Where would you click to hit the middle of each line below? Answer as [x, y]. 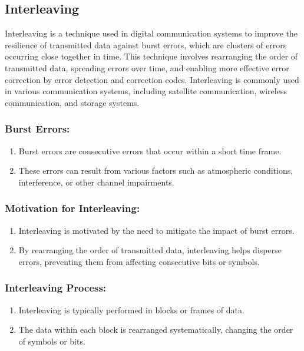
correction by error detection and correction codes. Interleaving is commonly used [152, 79]
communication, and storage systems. [72, 102]
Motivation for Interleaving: [72, 208]
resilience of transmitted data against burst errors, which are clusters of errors [146, 44]
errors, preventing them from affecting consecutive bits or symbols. [139, 261]
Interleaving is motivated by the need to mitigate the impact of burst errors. [156, 230]
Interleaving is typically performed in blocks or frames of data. [131, 309]
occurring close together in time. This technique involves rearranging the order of [151, 56]
